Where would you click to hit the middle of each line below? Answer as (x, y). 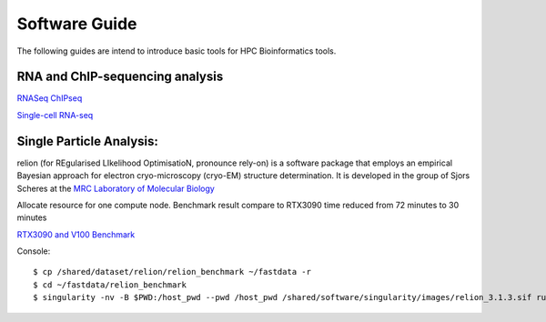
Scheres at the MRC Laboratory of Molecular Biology (116, 188)
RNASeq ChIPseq (50, 98)
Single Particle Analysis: (88, 141)
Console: (34, 251)
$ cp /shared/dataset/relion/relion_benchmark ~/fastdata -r (172, 272)
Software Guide (77, 24)
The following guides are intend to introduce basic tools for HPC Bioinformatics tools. (177, 51)
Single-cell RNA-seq (55, 115)
